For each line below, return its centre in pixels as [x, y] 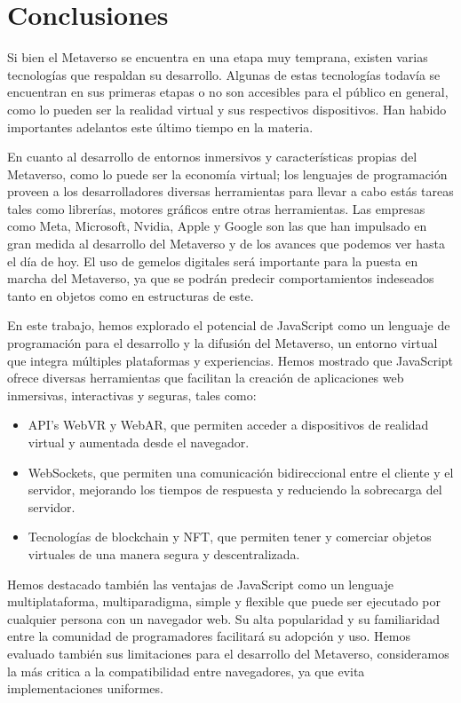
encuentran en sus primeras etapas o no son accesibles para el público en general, [228, 92]
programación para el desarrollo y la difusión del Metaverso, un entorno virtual [223, 343]
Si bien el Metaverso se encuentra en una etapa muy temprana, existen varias [218, 57]
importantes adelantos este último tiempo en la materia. [160, 126]
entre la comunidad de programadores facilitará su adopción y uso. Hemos [209, 636]
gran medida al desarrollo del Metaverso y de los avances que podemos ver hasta [226, 244]
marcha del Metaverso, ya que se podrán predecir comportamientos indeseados [221, 278]
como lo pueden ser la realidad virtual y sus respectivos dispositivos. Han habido [227, 109]
